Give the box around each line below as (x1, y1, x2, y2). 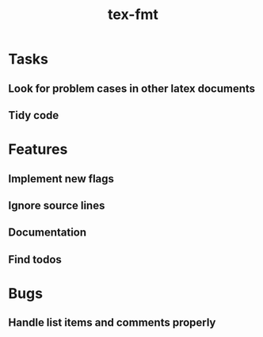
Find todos (8, 252, 62, 266)
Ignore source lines (8, 198, 105, 212)
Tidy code (8, 109, 59, 122)
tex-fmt (108, 6, 158, 24)
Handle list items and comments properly (8, 316, 216, 330)
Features (8, 140, 68, 159)
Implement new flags (8, 172, 115, 186)
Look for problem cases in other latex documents (8, 82, 256, 95)
